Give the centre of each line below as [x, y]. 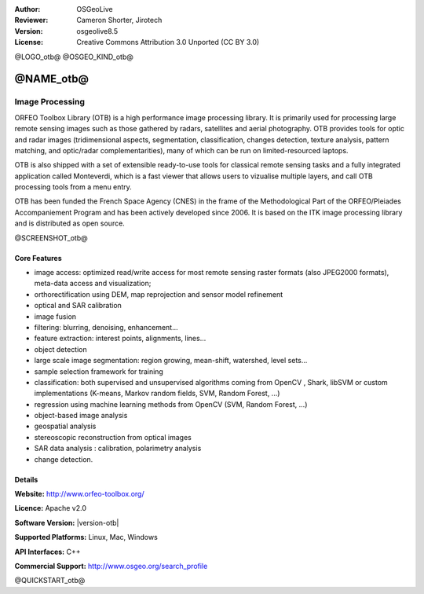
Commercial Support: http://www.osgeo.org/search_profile [111, 566]
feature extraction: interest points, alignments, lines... [120, 339]
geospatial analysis [65, 426]
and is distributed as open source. [69, 223]
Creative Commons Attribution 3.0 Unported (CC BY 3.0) [168, 42]
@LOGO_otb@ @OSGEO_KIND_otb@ [74, 57]
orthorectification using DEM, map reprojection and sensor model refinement [159, 294]
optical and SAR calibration [78, 306]
